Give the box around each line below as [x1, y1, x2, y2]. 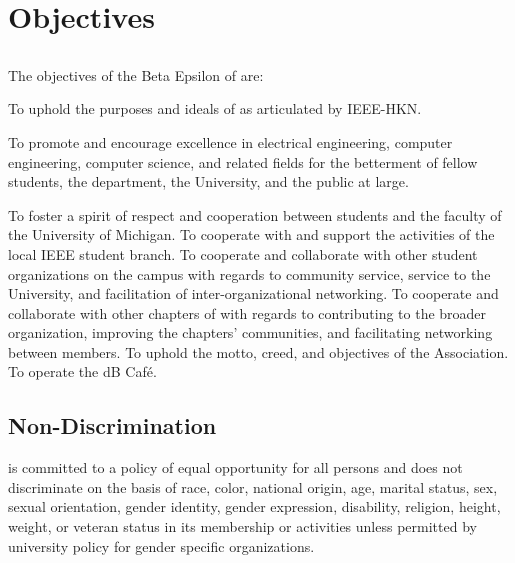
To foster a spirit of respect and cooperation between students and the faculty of [8, 204, 502, 225]
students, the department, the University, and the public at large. [8, 171, 409, 192]
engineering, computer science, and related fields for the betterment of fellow [8, 151, 478, 172]
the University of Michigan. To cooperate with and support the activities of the [8, 224, 495, 245]
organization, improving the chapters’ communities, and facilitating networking [8, 322, 493, 343]
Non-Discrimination [8, 410, 217, 441]
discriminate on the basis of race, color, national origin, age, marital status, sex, [8, 476, 498, 497]
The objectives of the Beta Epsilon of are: [8, 64, 264, 85]
